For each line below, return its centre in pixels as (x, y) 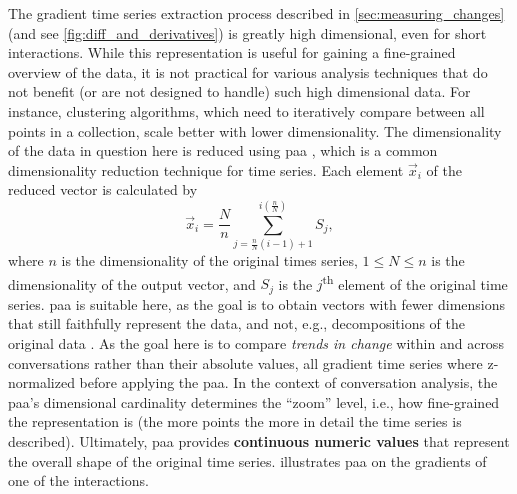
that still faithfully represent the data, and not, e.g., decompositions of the (236, 323)
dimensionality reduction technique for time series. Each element (206, 169)
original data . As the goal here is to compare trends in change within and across (256, 342)
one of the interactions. (78, 480)
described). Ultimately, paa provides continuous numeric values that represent (259, 440)
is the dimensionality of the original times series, (209, 260)
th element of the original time (415, 282)
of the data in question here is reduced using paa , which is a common (223, 150)
